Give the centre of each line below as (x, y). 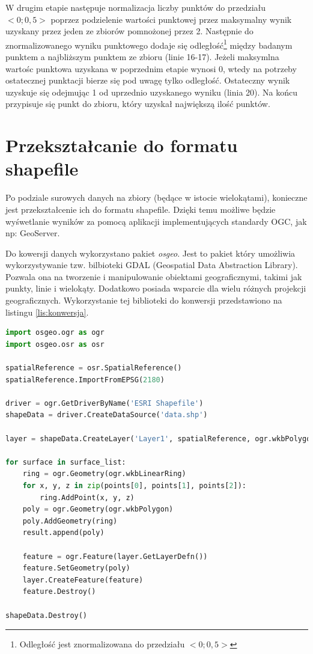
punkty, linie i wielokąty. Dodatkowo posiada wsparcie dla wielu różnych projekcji (156, 288)
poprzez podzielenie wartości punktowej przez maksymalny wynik (171, 19)
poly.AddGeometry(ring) (70, 521)
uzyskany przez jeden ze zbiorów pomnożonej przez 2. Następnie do (129, 31)
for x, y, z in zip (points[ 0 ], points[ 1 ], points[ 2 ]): (135, 485)
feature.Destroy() (59, 592)
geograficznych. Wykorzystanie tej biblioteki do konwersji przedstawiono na (144, 300)
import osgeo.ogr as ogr (55, 333)
